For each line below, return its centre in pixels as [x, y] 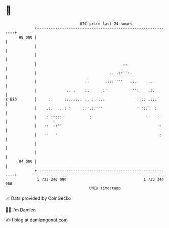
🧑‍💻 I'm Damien [21, 210]
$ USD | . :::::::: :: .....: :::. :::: [81, 99]
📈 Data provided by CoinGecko [38, 198]
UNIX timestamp [105, 188]
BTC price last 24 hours [106, 24]
